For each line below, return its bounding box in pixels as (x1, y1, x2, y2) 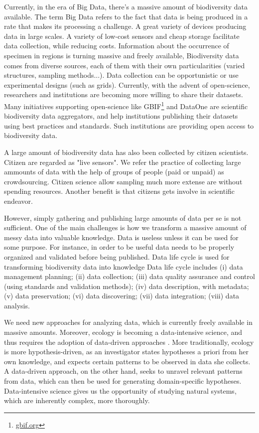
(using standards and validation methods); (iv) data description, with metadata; (4, 281, 249, 291)
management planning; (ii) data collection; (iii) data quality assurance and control (4, 271, 255, 282)
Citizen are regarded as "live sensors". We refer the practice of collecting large (4, 156, 241, 167)
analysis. (4, 300, 30, 310)
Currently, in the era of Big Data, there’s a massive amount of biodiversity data (4, 1, 248, 11)
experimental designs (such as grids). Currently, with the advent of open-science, (4, 79, 250, 90)
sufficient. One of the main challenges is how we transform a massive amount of (4, 222, 247, 233)
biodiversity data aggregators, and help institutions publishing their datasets (4, 111, 238, 121)
